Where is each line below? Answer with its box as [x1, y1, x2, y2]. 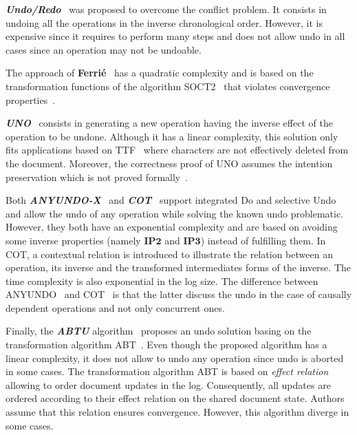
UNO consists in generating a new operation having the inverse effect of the [6, 116, 333, 130]
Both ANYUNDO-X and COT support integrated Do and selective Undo [6, 193, 336, 207]
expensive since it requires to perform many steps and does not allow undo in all [6, 29, 345, 43]
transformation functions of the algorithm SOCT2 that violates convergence [6, 78, 330, 93]
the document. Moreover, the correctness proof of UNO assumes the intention [6, 156, 333, 170]
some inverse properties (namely [6, 233, 141, 247]
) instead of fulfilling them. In [200, 233, 326, 247]
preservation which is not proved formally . [6, 169, 188, 184]
